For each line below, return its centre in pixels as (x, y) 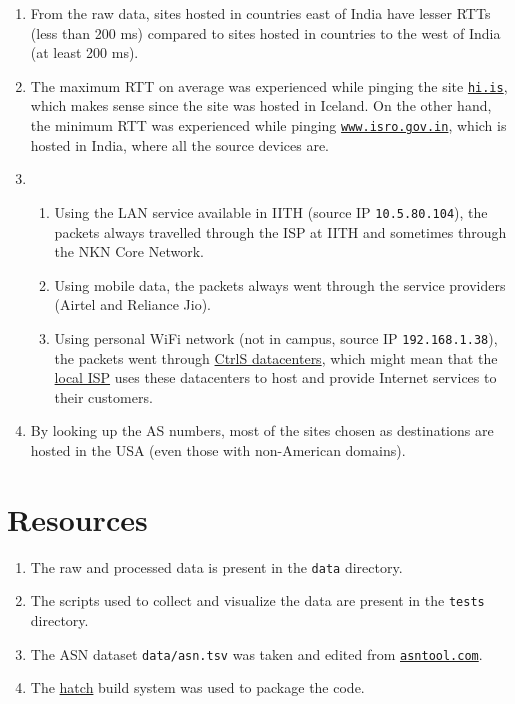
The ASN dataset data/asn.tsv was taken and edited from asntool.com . (256, 653)
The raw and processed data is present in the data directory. (216, 566)
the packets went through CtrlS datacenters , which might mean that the (276, 357)
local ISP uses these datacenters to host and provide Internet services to (275, 377)
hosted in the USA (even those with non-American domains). (218, 449)
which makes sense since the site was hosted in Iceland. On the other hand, (261, 105)
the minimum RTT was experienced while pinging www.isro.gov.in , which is (268, 125)
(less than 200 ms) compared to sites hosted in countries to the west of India (265, 32)
